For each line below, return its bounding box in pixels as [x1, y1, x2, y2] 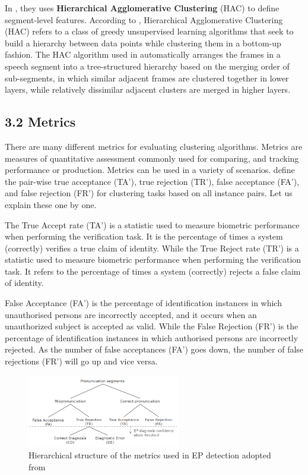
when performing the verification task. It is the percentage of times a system [5, 230, 283, 243]
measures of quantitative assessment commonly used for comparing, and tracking [5, 152, 299, 164]
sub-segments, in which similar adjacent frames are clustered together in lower [5, 71, 289, 84]
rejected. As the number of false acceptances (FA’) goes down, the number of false [5, 343, 304, 356]
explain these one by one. [5, 198, 97, 210]
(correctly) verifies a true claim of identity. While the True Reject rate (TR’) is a [5, 241, 299, 254]
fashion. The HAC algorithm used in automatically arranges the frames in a [5, 48, 281, 61]
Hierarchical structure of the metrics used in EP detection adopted [28, 449, 271, 461]
